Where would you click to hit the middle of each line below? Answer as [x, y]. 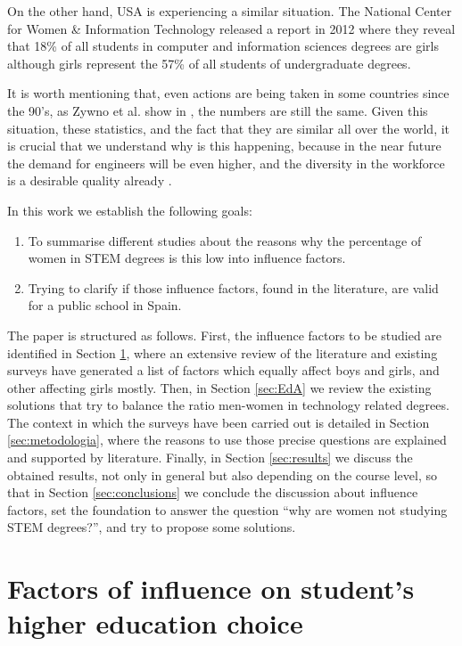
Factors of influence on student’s [211, 589]
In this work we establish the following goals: [130, 210]
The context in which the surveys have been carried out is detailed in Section [219, 422]
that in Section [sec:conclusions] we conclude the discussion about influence [213, 492]
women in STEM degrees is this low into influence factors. [187, 258]
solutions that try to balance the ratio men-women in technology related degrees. [228, 405]
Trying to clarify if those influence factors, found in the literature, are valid [233, 287]
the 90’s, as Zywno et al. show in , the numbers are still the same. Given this [218, 110]
